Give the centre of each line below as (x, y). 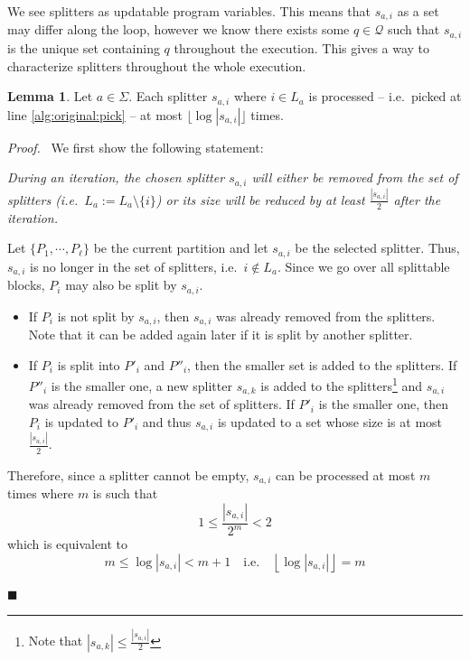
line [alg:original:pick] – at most (95, 114)
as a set (418, 11)
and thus (167, 422)
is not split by (96, 316)
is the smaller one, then (383, 404)
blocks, (26, 285)
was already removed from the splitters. (326, 316)
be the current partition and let (181, 248)
